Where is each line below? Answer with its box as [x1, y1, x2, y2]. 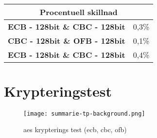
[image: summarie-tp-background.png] [23, 110, 145, 118]
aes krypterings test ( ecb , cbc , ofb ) [23, 124, 127, 134]
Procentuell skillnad [39, 6, 118, 17]
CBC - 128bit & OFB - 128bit [8, 35, 125, 46]
